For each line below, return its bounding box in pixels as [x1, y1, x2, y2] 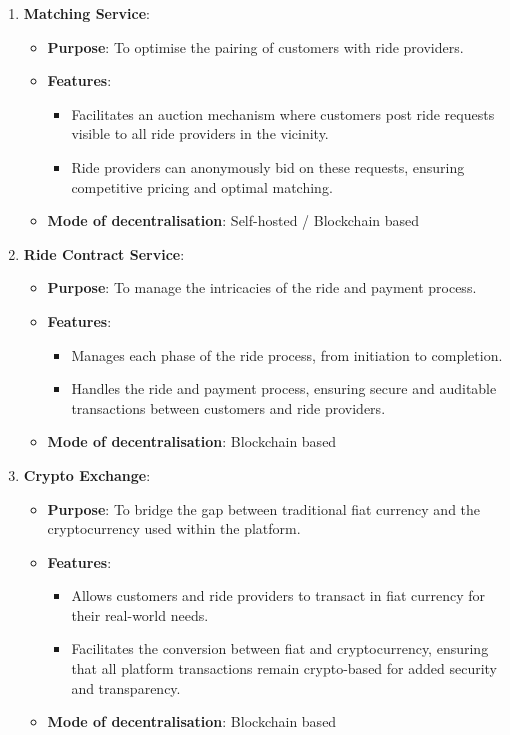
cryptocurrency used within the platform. [47, 518, 301, 539]
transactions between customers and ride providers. [71, 397, 386, 418]
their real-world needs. [71, 604, 209, 625]
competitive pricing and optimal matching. [71, 176, 333, 197]
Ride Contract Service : [23, 243, 185, 264]
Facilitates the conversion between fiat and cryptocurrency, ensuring [71, 638, 489, 659]
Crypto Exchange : [23, 464, 151, 485]
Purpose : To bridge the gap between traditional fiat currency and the [47, 498, 481, 519]
